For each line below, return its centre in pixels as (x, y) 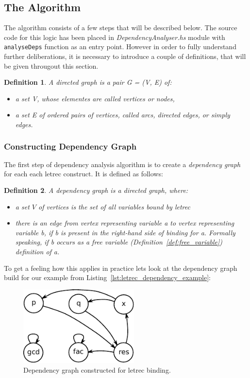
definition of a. (37, 251)
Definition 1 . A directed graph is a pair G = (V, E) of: (88, 82)
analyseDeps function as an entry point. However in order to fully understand (120, 47)
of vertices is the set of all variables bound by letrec (114, 206)
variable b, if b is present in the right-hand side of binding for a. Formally (125, 232)
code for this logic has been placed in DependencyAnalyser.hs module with (115, 37)
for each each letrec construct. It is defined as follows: (83, 174)
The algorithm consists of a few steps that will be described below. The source (121, 28)
